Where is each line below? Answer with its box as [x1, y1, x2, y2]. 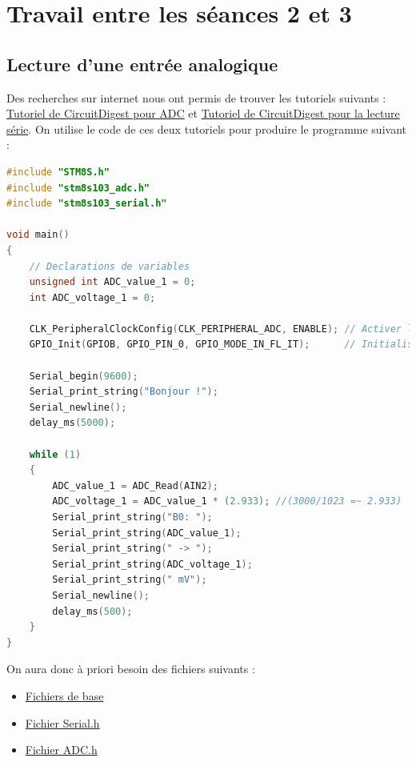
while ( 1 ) [29, 448, 82, 460]
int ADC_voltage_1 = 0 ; [29, 291, 156, 303]
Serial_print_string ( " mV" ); [52, 574, 207, 586]
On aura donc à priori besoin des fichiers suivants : [6, 660, 255, 677]
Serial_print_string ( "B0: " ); [52, 511, 213, 523]
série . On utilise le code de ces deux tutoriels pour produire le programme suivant [6, 120, 406, 137]
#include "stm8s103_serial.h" [6, 198, 167, 210]
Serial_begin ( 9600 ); [29, 370, 138, 382]
